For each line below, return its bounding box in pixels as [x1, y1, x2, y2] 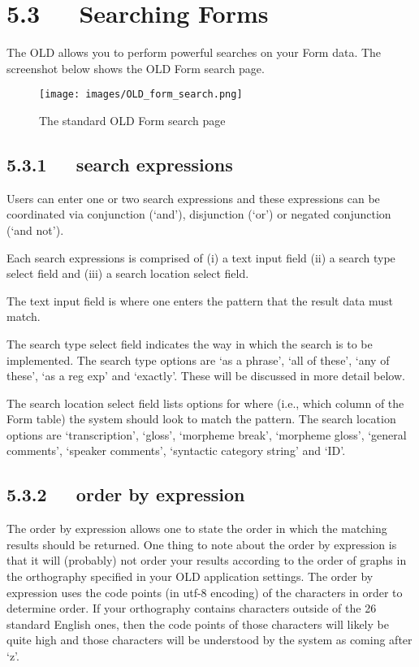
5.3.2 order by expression [6, 482, 245, 507]
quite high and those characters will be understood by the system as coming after [6, 631, 413, 648]
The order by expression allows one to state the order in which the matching [6, 520, 387, 537]
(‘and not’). [6, 221, 64, 238]
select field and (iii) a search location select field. [6, 265, 249, 282]
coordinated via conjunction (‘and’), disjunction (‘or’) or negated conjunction [6, 206, 391, 223]
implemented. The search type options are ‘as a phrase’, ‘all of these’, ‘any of [6, 351, 390, 368]
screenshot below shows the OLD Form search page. [6, 59, 265, 76]
